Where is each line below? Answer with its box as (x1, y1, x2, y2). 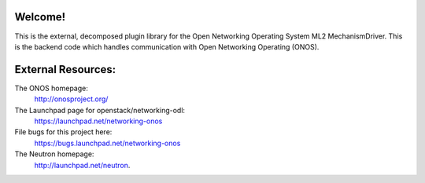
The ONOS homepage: (14, 83, 88, 93)
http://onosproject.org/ (34, 94, 109, 104)
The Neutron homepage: (14, 149, 94, 159)
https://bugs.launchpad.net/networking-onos (34, 138, 181, 148)
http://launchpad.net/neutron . (34, 160, 131, 170)
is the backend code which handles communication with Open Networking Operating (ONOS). (14, 42, 320, 51)
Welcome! (14, 10, 66, 24)
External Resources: (14, 63, 116, 76)
